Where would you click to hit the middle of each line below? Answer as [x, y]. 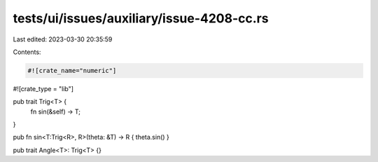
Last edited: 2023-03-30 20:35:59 [63, 39]
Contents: [27, 52]
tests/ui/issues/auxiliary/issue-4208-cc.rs [141, 18]
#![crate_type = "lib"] [43, 88]
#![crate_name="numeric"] [72, 70]
